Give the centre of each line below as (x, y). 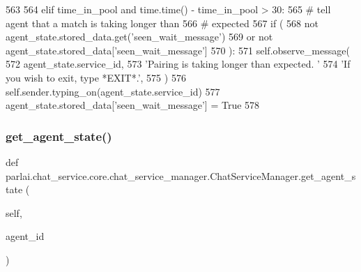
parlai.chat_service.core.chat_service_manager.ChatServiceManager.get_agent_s (181, 175)
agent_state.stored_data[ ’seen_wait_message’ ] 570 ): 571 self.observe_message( (178, 50)
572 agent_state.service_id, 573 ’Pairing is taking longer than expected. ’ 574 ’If (178, 64)
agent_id (25, 236)
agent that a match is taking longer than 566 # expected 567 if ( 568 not (162, 23)
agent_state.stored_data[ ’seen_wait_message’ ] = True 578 (133, 105)
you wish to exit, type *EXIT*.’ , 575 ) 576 (96, 77)
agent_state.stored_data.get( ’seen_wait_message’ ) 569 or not (139, 37)
